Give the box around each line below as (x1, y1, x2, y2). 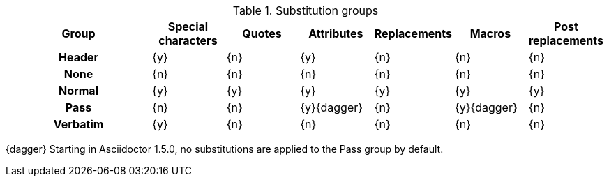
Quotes (242, 26, 282, 40)
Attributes (308, 26, 363, 40)
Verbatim (53, 117, 104, 131)
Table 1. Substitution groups (232, 3, 379, 17)
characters (158, 33, 218, 47)
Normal (59, 84, 98, 98)
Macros (469, 26, 511, 40)
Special (167, 20, 209, 33)
